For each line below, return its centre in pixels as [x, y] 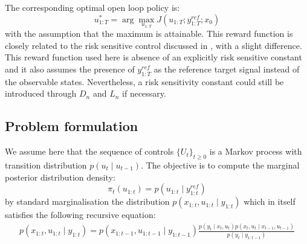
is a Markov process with [256, 151]
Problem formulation [72, 126]
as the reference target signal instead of [227, 69]
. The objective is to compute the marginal [220, 165]
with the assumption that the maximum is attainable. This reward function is [149, 34]
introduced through [41, 93]
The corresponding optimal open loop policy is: [92, 7]
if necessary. [144, 93]
